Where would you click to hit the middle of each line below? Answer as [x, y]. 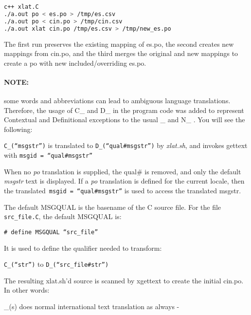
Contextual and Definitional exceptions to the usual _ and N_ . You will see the [125, 120]
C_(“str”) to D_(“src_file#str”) [56, 264]
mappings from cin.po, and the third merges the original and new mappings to [121, 53]
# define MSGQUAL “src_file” [51, 232]
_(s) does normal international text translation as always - [92, 306]
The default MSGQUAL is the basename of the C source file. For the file [113, 207]
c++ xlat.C [21, 7]
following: [18, 129]
